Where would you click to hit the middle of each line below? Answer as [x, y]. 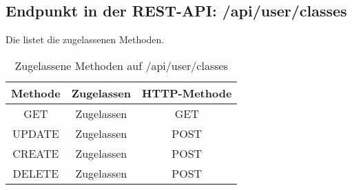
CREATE [36, 153]
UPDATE [35, 133]
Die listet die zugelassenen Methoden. [85, 39]
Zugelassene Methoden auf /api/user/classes [121, 65]
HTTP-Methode [187, 93]
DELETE [36, 173]
